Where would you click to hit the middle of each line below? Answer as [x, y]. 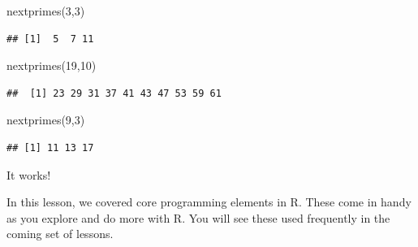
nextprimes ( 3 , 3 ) [46, 11]
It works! [29, 174]
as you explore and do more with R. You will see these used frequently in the [198, 217]
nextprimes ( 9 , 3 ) [46, 120]
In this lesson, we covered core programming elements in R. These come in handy [209, 202]
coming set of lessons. [60, 234]
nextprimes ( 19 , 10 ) [52, 65]
